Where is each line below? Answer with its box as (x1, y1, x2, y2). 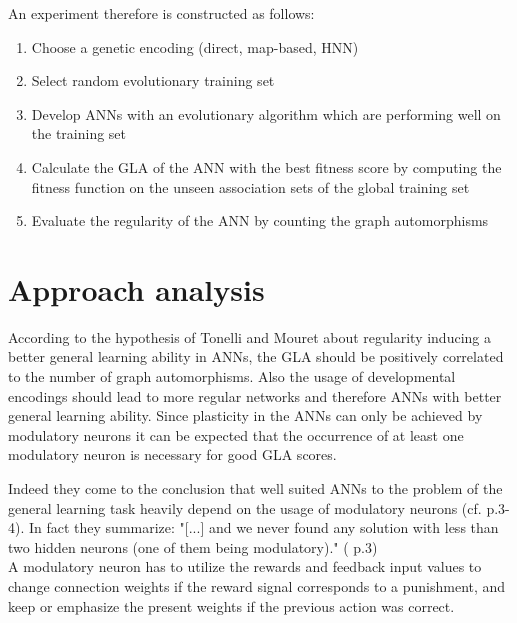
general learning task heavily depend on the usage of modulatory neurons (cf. (8, 497, 482, 518)
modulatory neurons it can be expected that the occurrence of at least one (8, 424, 464, 445)
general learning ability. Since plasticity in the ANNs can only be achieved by (8, 405, 483, 426)
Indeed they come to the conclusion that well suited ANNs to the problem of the (8, 478, 503, 499)
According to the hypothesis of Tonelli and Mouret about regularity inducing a (8, 326, 491, 347)
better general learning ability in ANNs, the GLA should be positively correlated (8, 346, 504, 367)
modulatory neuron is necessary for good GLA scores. (8, 444, 337, 465)
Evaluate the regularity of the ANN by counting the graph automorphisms (31, 210, 489, 231)
